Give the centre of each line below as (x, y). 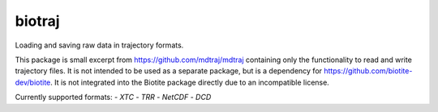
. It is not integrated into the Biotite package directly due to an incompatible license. (190, 82)
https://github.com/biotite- (368, 71)
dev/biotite (33, 82)
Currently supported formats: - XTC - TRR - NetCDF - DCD (113, 97)
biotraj (37, 21)
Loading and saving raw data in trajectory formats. (99, 45)
